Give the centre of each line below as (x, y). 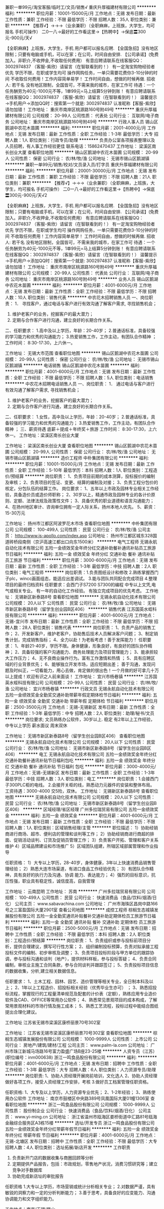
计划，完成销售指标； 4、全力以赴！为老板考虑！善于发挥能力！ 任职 (78, 640)
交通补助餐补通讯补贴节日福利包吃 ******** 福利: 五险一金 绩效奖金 (73, 760)
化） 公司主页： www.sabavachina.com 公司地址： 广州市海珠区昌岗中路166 (81, 904)
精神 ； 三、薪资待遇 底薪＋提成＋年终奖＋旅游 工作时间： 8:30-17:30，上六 (81, 429)
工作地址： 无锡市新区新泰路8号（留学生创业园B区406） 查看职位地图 (75, 736)
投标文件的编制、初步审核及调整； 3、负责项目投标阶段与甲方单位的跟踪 (78, 953)
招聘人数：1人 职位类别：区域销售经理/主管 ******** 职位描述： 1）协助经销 (82, 828)
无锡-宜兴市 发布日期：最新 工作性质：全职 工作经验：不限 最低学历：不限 (79, 621)
